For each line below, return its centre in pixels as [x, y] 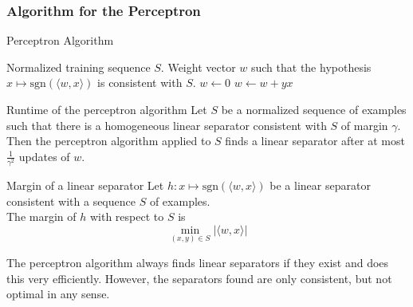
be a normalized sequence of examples [314, 109]
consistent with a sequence [71, 201]
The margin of [41, 216]
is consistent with [140, 83]
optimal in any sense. [58, 294]
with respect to [127, 216]
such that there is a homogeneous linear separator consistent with [167, 125]
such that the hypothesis [311, 67]
